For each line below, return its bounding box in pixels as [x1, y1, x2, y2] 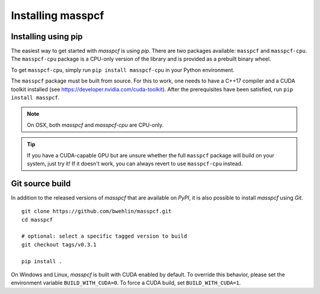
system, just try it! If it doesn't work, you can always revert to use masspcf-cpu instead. [27, 160, 243, 167]
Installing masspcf [11, 9, 104, 22]
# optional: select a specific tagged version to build [21, 233, 187, 240]
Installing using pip [11, 31, 83, 42]
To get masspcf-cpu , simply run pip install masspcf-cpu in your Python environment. [11, 66, 235, 74]
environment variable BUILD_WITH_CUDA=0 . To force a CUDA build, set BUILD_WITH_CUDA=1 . [11, 279, 241, 286]
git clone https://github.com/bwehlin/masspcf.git [21, 208, 172, 215]
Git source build [11, 178, 71, 188]
